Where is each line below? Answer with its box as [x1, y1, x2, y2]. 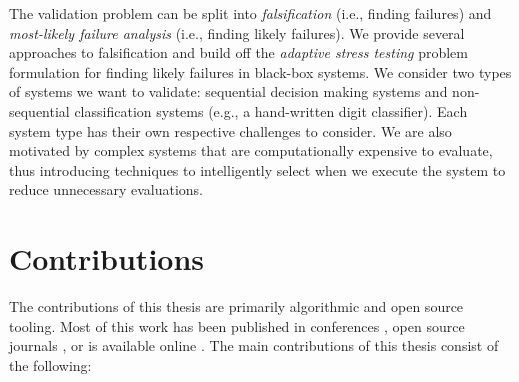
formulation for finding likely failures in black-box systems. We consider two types [9, 61, 512, 82]
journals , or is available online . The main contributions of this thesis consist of [9, 335, 499, 356]
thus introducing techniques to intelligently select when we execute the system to [9, 159, 506, 180]
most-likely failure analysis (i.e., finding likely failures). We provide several [9, 22, 465, 43]
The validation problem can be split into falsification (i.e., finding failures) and [9, 3, 492, 23]
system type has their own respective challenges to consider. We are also [9, 120, 452, 141]
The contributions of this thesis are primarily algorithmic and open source [9, 296, 464, 317]
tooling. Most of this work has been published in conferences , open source [9, 315, 465, 336]
